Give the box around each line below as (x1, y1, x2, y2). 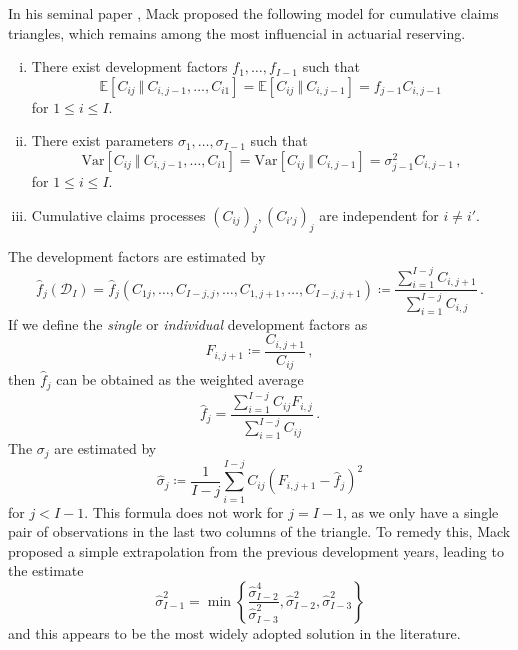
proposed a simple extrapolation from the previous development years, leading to (8, 540, 504, 561)
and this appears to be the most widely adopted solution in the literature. (8, 622, 461, 643)
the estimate (8, 560, 84, 581)
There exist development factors (31, 56, 228, 77)
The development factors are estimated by (8, 245, 266, 266)
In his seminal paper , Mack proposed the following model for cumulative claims (8, 3, 499, 23)
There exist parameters (31, 130, 174, 151)
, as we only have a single (342, 501, 499, 522)
